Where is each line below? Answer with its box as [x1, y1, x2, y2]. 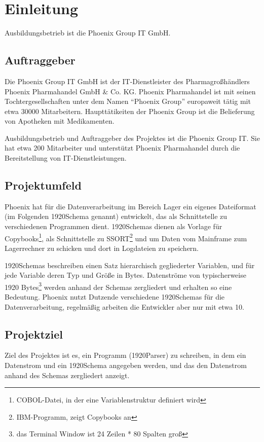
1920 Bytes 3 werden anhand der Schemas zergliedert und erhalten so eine [5, 280, 232, 292]
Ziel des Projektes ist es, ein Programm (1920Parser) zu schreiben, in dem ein [5, 350, 246, 360]
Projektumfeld [5, 177, 82, 193]
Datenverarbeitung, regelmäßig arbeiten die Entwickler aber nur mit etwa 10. [5, 301, 244, 312]
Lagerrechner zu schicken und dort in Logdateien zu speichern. [5, 242, 199, 253]
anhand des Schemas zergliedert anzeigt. [5, 370, 130, 380]
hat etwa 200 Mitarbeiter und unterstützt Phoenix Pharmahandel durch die [5, 142, 240, 153]
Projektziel [5, 326, 63, 342]
